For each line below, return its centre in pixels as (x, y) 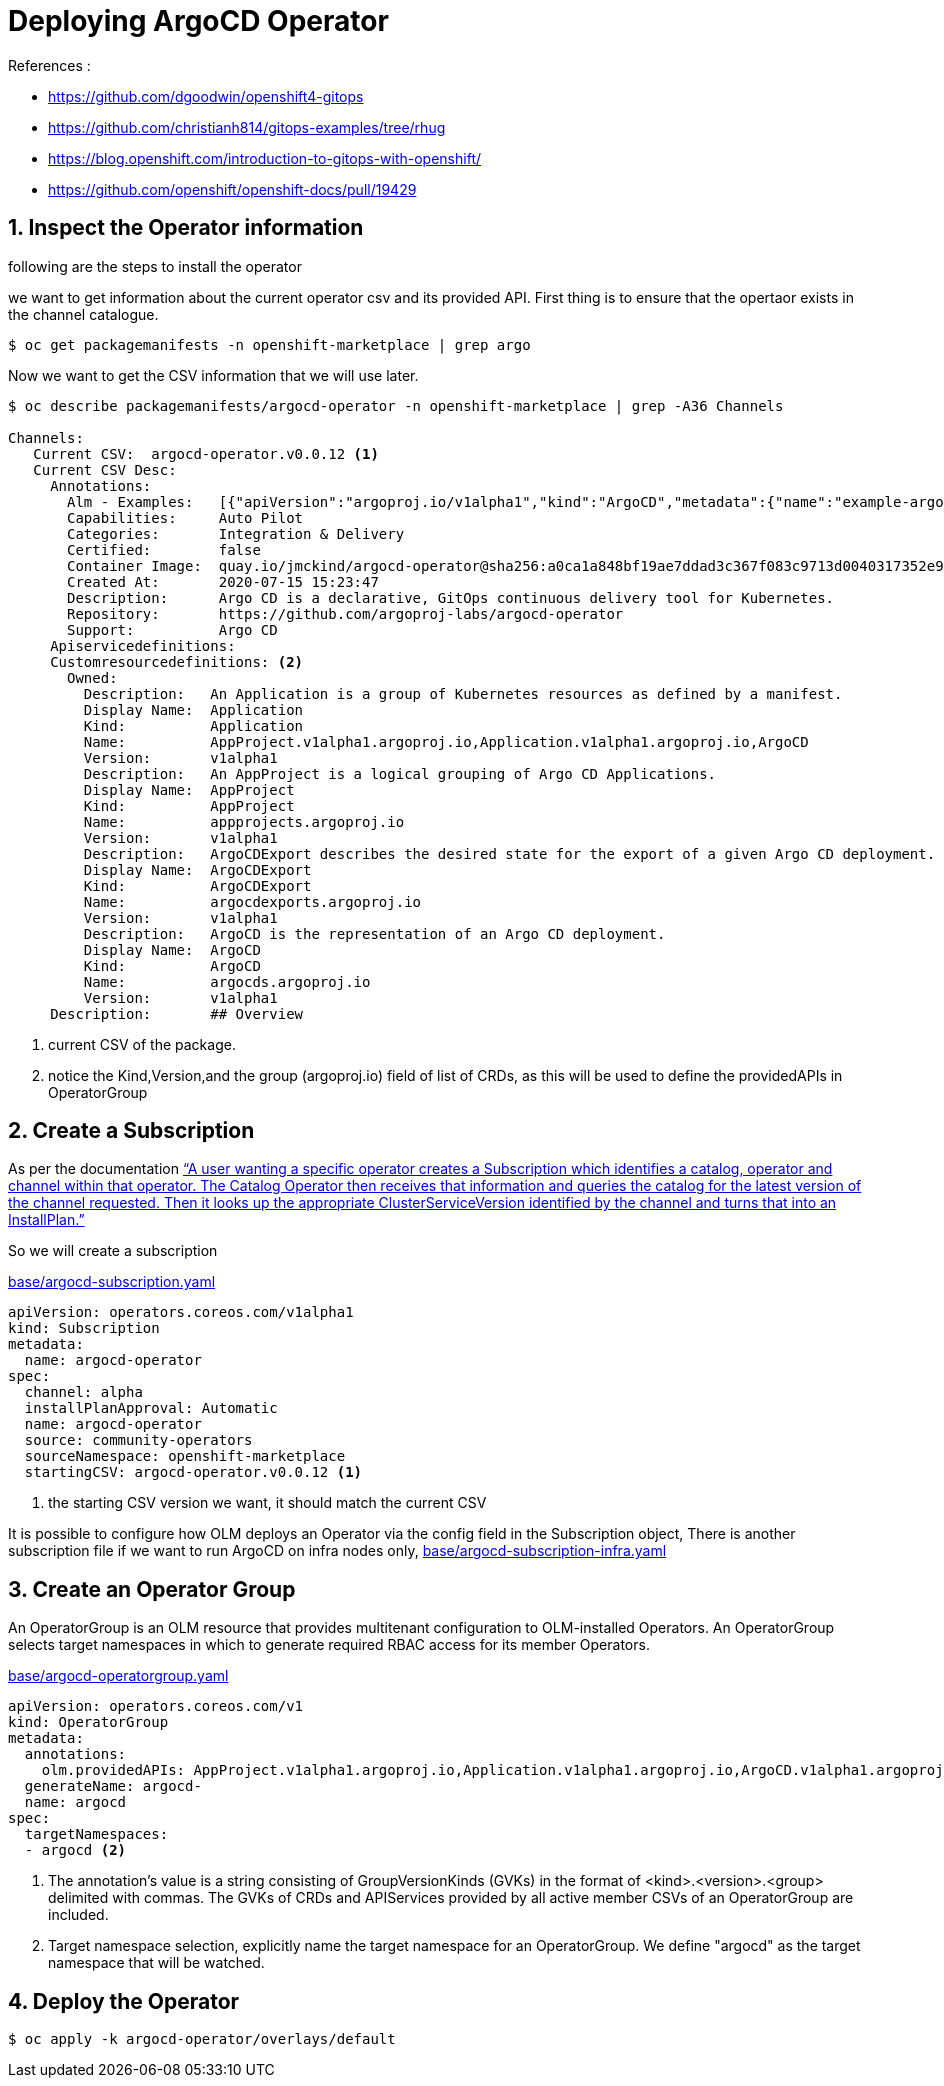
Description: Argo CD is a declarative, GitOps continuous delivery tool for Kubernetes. (451, 597)
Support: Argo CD (172, 629)
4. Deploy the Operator (124, 2001)
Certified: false (164, 549)
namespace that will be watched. (156, 1963)
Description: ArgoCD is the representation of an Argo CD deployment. (374, 933)
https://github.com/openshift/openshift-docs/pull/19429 (232, 189)
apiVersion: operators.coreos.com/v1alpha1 (181, 1312)
